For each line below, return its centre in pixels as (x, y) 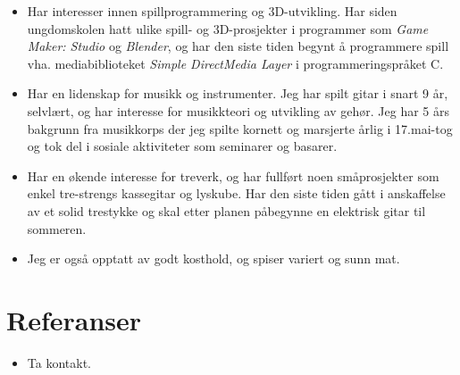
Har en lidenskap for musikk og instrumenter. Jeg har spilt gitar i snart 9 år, (238, 93)
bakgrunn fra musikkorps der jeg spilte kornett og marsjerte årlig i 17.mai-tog (240, 128)
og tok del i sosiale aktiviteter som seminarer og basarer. (182, 146)
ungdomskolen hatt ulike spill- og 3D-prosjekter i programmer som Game (228, 28)
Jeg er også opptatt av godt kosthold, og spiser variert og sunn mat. (213, 258)
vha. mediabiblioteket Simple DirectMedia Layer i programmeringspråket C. (235, 63)
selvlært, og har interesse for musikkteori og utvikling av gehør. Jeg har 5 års (238, 110)
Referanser (74, 319)
